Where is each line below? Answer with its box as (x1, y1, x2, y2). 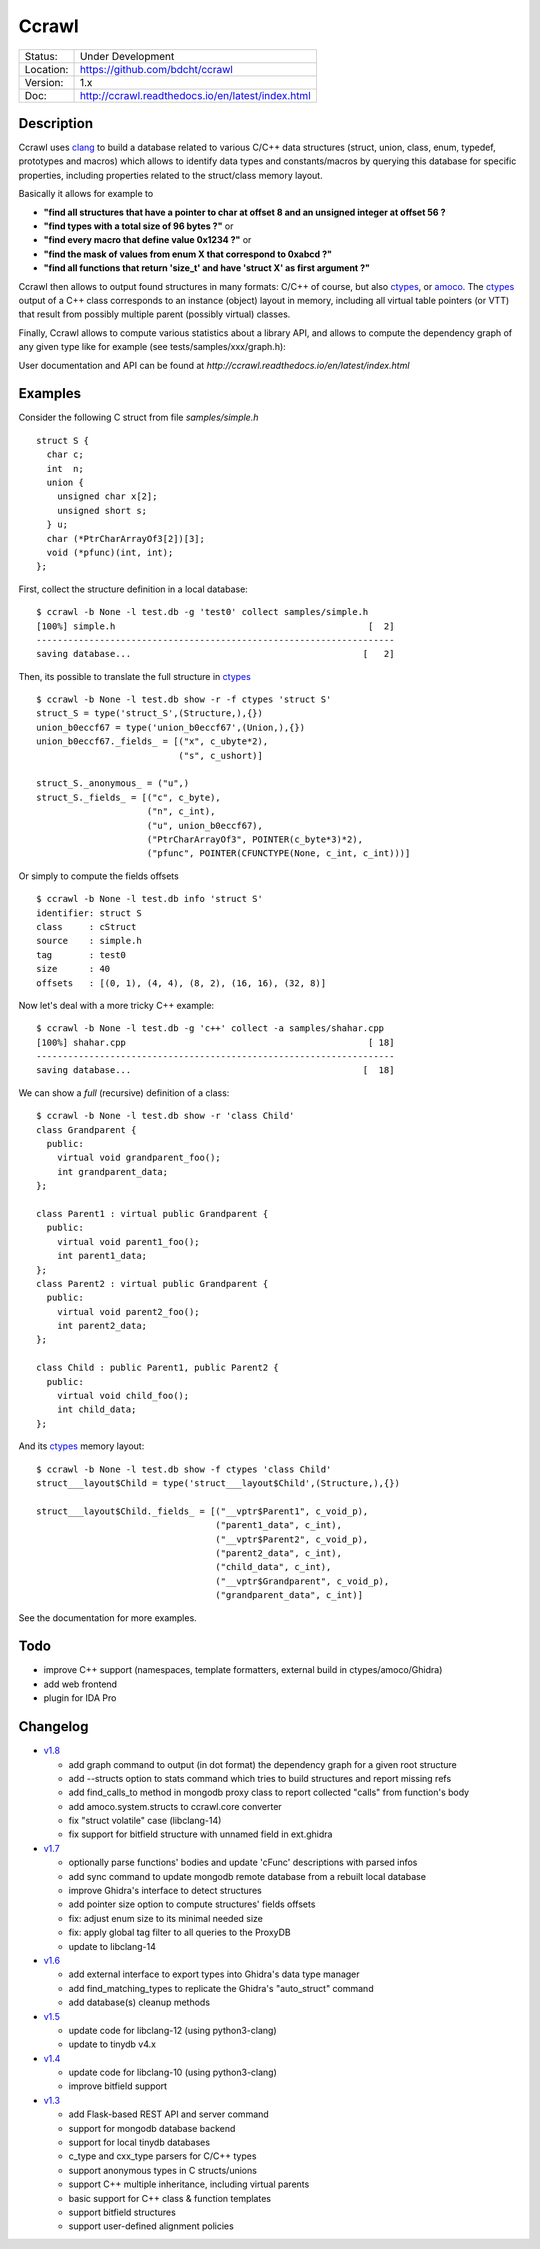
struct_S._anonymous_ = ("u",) (36, 778, 190, 789)
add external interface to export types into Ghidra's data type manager (68, 1968, 360, 1980)
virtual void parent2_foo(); (56, 1306, 200, 1317)
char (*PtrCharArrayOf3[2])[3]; (46, 533, 205, 544)
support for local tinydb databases (68, 2136, 210, 2149)
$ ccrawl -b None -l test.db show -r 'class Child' (36, 1110, 295, 1122)
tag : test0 (36, 949, 127, 960)
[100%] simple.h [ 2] (36, 620, 395, 632)
